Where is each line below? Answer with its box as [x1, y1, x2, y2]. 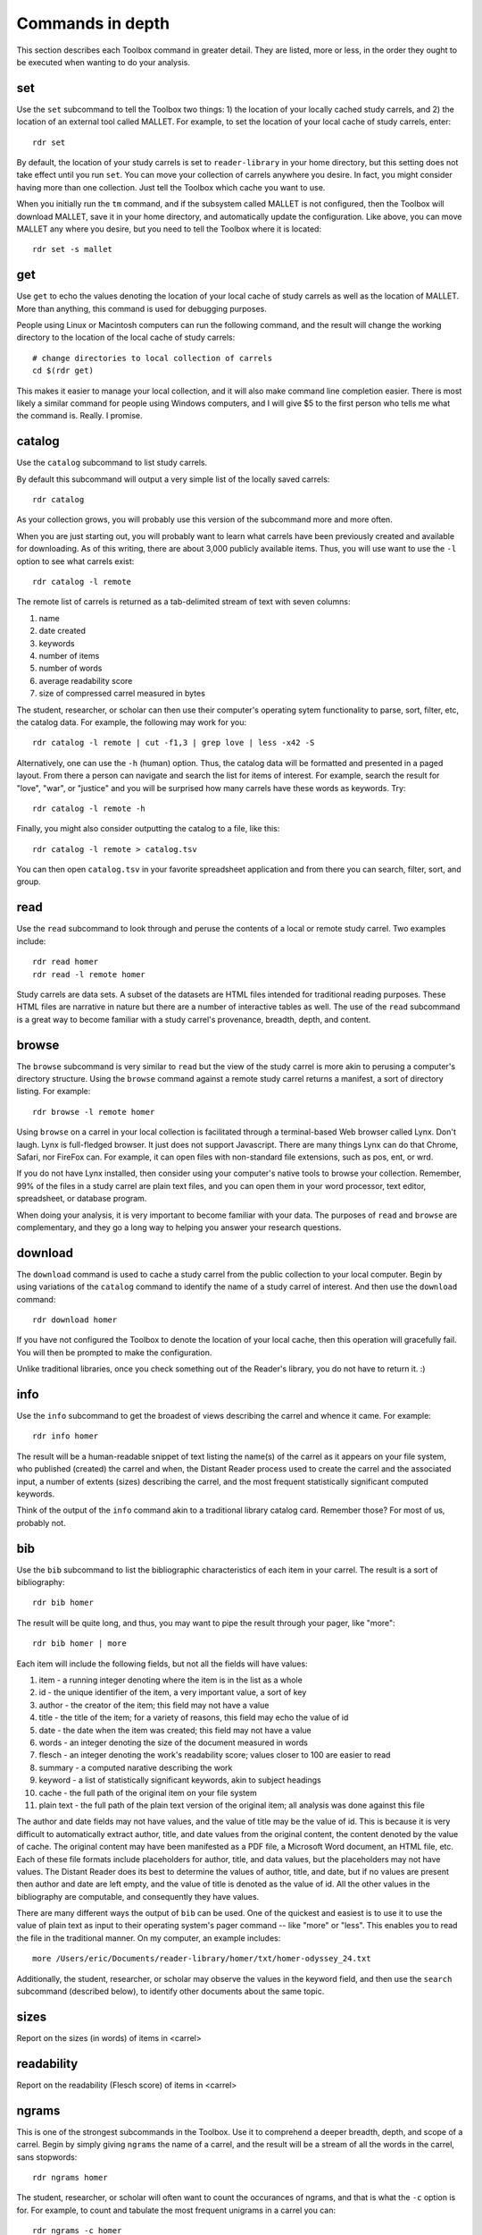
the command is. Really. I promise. [16, 410, 143, 421]
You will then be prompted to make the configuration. [16, 1346, 212, 1358]
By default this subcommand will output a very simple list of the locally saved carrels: [16, 474, 330, 485]
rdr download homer [32, 1314, 118, 1325]
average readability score [38, 675, 133, 686]
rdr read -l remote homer [32, 969, 146, 979]
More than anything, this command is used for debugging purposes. [16, 303, 267, 314]
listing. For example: [16, 1086, 91, 1097]
